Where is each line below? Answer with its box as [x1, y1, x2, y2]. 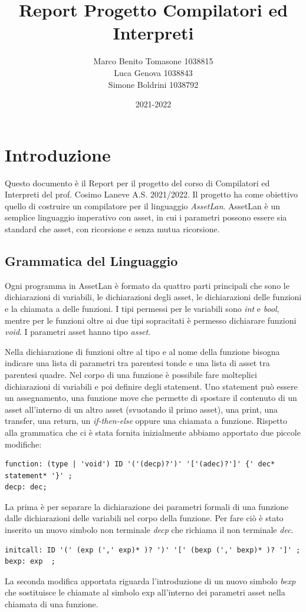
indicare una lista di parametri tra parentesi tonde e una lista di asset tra [5, 357, 270, 369]
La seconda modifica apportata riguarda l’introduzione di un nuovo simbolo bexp [5, 574, 296, 587]
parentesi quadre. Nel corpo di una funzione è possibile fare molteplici [5, 368, 257, 380]
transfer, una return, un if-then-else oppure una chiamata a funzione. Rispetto [5, 414, 287, 427]
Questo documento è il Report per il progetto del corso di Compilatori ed [5, 176, 270, 189]
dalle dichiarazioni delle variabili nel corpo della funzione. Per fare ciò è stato [5, 512, 284, 524]
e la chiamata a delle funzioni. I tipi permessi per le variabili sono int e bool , [5, 302, 279, 314]
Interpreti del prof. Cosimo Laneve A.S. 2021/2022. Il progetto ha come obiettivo [5, 188, 298, 200]
